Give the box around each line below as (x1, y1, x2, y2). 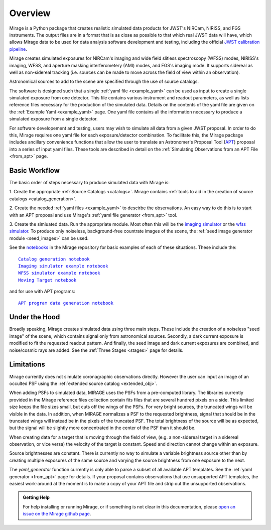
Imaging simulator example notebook (18, 263, 108, 269)
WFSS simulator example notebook (18, 270, 100, 276)
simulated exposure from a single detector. (9, 116, 98, 122)
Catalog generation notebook (18, 256, 90, 262)
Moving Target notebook (18, 277, 77, 283)
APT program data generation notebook (18, 300, 114, 306)
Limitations (9, 360, 45, 369)
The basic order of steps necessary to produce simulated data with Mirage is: (9, 180, 170, 186)
